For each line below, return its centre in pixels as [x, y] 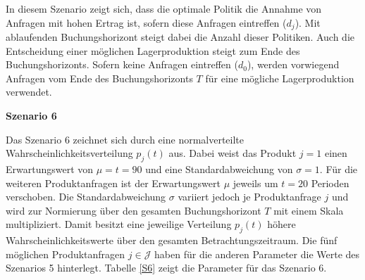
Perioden [330, 183]
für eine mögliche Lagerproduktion [280, 78]
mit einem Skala [309, 210]
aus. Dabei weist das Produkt [233, 153]
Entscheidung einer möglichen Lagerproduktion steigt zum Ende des [153, 50]
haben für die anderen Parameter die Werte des [257, 254]
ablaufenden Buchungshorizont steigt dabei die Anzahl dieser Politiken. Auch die [180, 37]
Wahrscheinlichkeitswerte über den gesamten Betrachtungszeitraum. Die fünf [172, 240]
